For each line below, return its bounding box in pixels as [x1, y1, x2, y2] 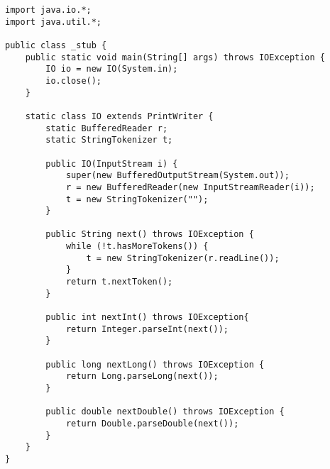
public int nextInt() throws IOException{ [45, 312, 249, 323]
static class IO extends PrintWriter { [25, 111, 214, 121]
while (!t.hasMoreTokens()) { [65, 241, 209, 252]
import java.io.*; [5, 5, 92, 15]
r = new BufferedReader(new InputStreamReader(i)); [65, 182, 315, 192]
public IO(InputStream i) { [45, 158, 178, 169]
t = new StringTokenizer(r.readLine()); [86, 253, 280, 263]
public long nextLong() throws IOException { [45, 359, 265, 370]
